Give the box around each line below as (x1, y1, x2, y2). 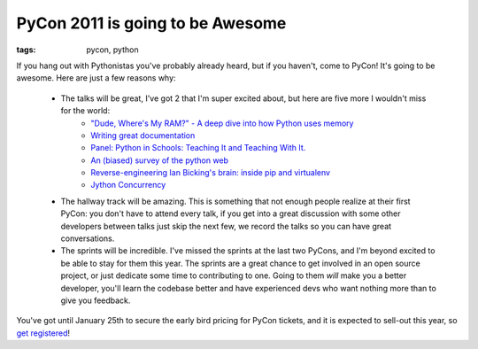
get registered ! (16, 328, 71, 338)
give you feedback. (60, 295, 131, 306)
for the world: (60, 105, 111, 116)
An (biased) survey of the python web (90, 155, 229, 166)
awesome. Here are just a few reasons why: (16, 73, 176, 83)
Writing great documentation (90, 129, 196, 141)
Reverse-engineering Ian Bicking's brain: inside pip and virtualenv (90, 167, 331, 178)
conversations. (60, 233, 115, 244)
